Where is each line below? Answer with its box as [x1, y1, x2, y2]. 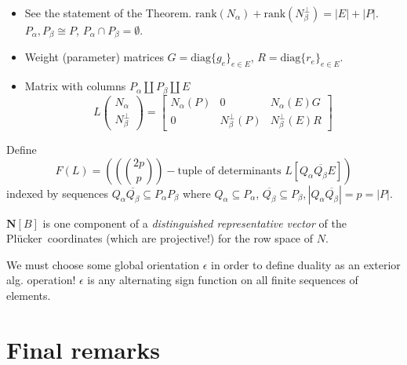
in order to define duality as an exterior [211, 256, 401, 272]
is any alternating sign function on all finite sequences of [87, 272, 358, 288]
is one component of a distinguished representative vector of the [42, 214, 347, 231]
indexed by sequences [6, 184, 109, 201]
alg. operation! [6, 272, 76, 288]
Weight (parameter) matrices [24, 49, 164, 65]
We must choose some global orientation [6, 256, 200, 272]
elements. [6, 287, 51, 303]
